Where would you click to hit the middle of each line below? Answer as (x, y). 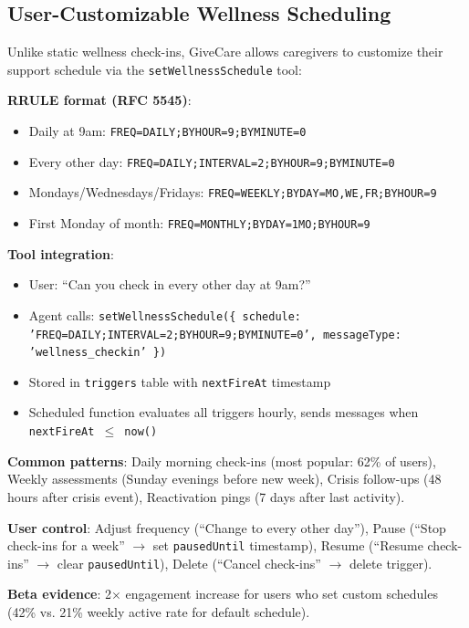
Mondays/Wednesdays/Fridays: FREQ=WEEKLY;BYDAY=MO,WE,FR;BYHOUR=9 (233, 192)
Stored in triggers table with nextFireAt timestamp (180, 381)
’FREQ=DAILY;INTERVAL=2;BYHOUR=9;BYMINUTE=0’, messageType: (215, 335)
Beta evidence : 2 (59, 594)
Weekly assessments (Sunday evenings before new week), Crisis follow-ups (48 (224, 479)
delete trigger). (391, 563)
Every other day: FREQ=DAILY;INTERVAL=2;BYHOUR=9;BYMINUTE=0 (212, 161)
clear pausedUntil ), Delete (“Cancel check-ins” (189, 563)
